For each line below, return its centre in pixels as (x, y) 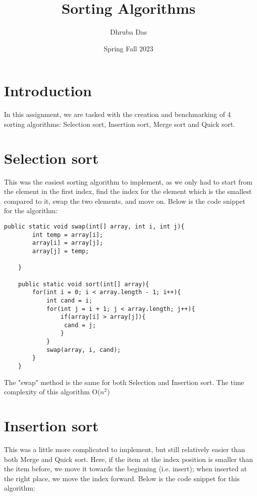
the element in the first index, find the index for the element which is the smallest (128, 191)
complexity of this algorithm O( (52, 392)
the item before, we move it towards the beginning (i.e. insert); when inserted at (126, 469)
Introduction (48, 91)
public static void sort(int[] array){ (84, 284)
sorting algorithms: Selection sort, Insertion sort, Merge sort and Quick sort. (120, 124)
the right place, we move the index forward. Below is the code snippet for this (122, 478)
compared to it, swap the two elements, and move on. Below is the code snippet (125, 201)
